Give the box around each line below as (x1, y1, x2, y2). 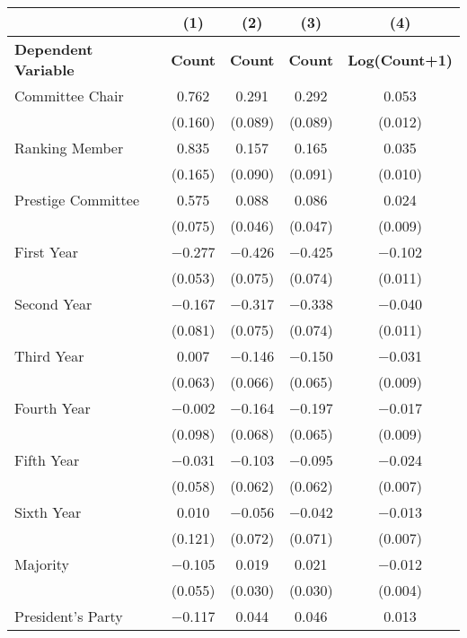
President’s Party (14, 606, 123, 626)
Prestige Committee (14, 189, 139, 210)
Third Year (14, 345, 84, 366)
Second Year (14, 293, 93, 314)
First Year (14, 241, 79, 262)
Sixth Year (14, 502, 82, 522)
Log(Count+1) (348, 48, 453, 70)
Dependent (14, 39, 93, 59)
